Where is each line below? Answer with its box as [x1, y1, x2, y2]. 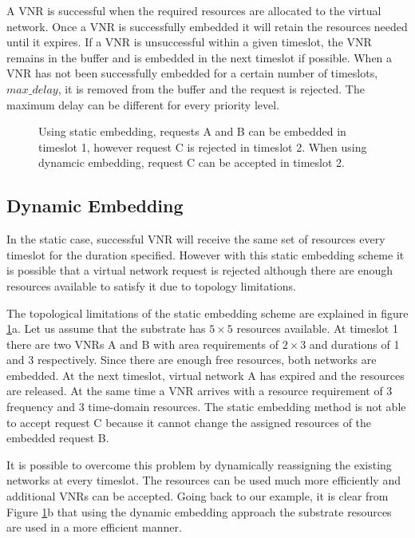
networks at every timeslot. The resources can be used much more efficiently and [6, 472, 401, 489]
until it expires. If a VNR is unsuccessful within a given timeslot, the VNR [6, 34, 372, 50]
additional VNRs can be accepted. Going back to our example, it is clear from [6, 488, 389, 504]
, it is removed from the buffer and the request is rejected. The [57, 80, 365, 97]
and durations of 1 [309, 335, 400, 352]
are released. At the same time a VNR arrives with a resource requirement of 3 [6, 382, 393, 399]
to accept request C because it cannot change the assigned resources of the [6, 413, 372, 430]
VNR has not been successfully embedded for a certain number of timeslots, [6, 65, 378, 81]
